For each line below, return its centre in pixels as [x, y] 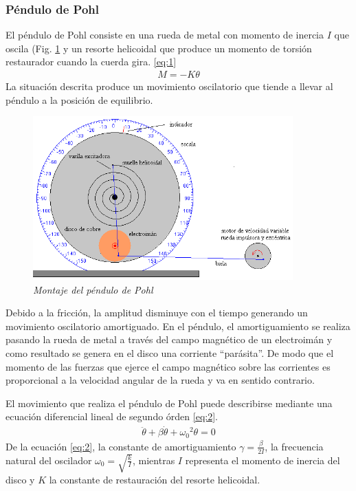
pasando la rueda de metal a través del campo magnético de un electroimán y [169, 339]
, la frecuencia [294, 446]
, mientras [154, 460]
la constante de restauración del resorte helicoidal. [155, 479]
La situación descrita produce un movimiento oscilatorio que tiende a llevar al [169, 86]
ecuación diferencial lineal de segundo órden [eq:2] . [112, 416]
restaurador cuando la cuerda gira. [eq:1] [91, 62]
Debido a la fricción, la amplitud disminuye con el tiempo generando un [157, 313]
